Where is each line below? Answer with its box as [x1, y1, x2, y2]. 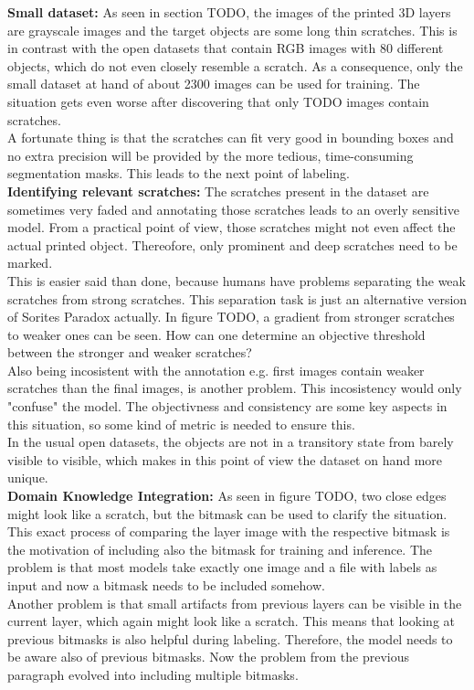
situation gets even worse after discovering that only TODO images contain [7, 91, 429, 111]
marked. [7, 253, 53, 272]
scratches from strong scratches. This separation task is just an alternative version [7, 289, 468, 308]
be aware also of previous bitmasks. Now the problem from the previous [7, 647, 410, 666]
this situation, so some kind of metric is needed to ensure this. [7, 414, 355, 433]
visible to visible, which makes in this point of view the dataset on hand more [7, 450, 443, 469]
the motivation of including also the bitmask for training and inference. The [7, 539, 433, 558]
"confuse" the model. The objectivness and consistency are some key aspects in [7, 397, 448, 416]
